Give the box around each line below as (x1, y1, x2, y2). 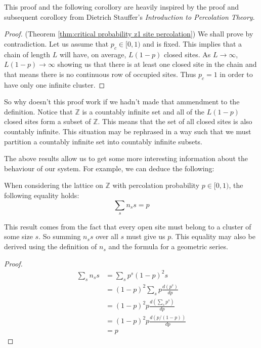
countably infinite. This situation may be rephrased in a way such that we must (4, 126, 251, 136)
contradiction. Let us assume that (4, 38, 109, 49)
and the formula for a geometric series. (108, 241, 228, 252)
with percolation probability (112, 180, 200, 190)
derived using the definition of (4, 241, 97, 252)
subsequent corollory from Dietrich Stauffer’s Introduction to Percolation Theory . (4, 11, 255, 22)
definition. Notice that (4, 106, 73, 117)
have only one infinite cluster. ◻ (4, 79, 105, 90)
